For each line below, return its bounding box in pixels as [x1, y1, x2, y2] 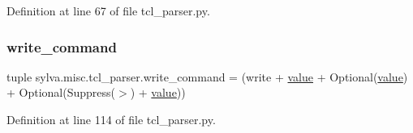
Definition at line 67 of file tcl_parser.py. [6, 2, 210, 19]
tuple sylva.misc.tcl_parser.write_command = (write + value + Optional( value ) [6, 68, 408, 85]
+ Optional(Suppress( [6, 84, 116, 101]
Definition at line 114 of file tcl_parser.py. [6, 111, 216, 127]
